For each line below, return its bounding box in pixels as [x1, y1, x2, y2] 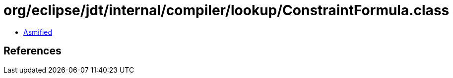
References [3, 45, 62, 57]
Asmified [23, 27, 53, 36]
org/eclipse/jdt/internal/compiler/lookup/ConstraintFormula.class [3, 2, 450, 19]
